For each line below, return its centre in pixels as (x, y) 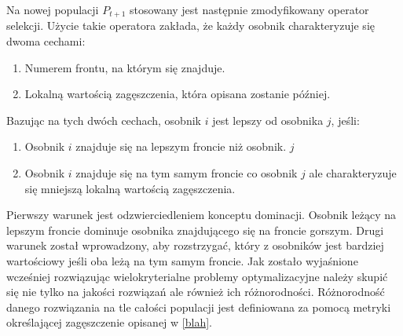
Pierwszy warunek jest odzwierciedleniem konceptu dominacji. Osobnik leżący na (201, 215)
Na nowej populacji (53, 9)
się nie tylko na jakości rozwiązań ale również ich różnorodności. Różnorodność (196, 292)
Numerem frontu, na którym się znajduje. (125, 67)
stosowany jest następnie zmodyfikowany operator (249, 9)
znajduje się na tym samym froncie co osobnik (187, 173)
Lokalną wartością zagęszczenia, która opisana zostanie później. (178, 94)
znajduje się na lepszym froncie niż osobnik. (181, 146)
